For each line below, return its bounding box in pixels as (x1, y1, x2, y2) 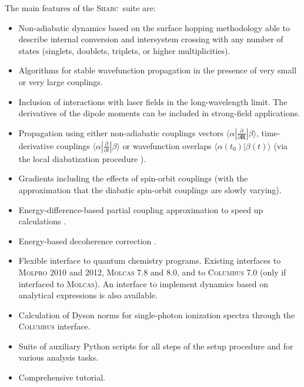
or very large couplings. (18, 75, 103, 88)
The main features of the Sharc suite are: (5, 2, 156, 14)
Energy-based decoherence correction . (18, 234, 156, 247)
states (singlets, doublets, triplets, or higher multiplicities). (18, 44, 230, 56)
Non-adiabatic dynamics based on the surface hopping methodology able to (18, 21, 290, 33)
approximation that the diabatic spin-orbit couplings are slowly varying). (18, 183, 282, 196)
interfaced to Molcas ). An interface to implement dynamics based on (18, 277, 269, 290)
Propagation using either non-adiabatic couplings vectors (18, 126, 224, 139)
